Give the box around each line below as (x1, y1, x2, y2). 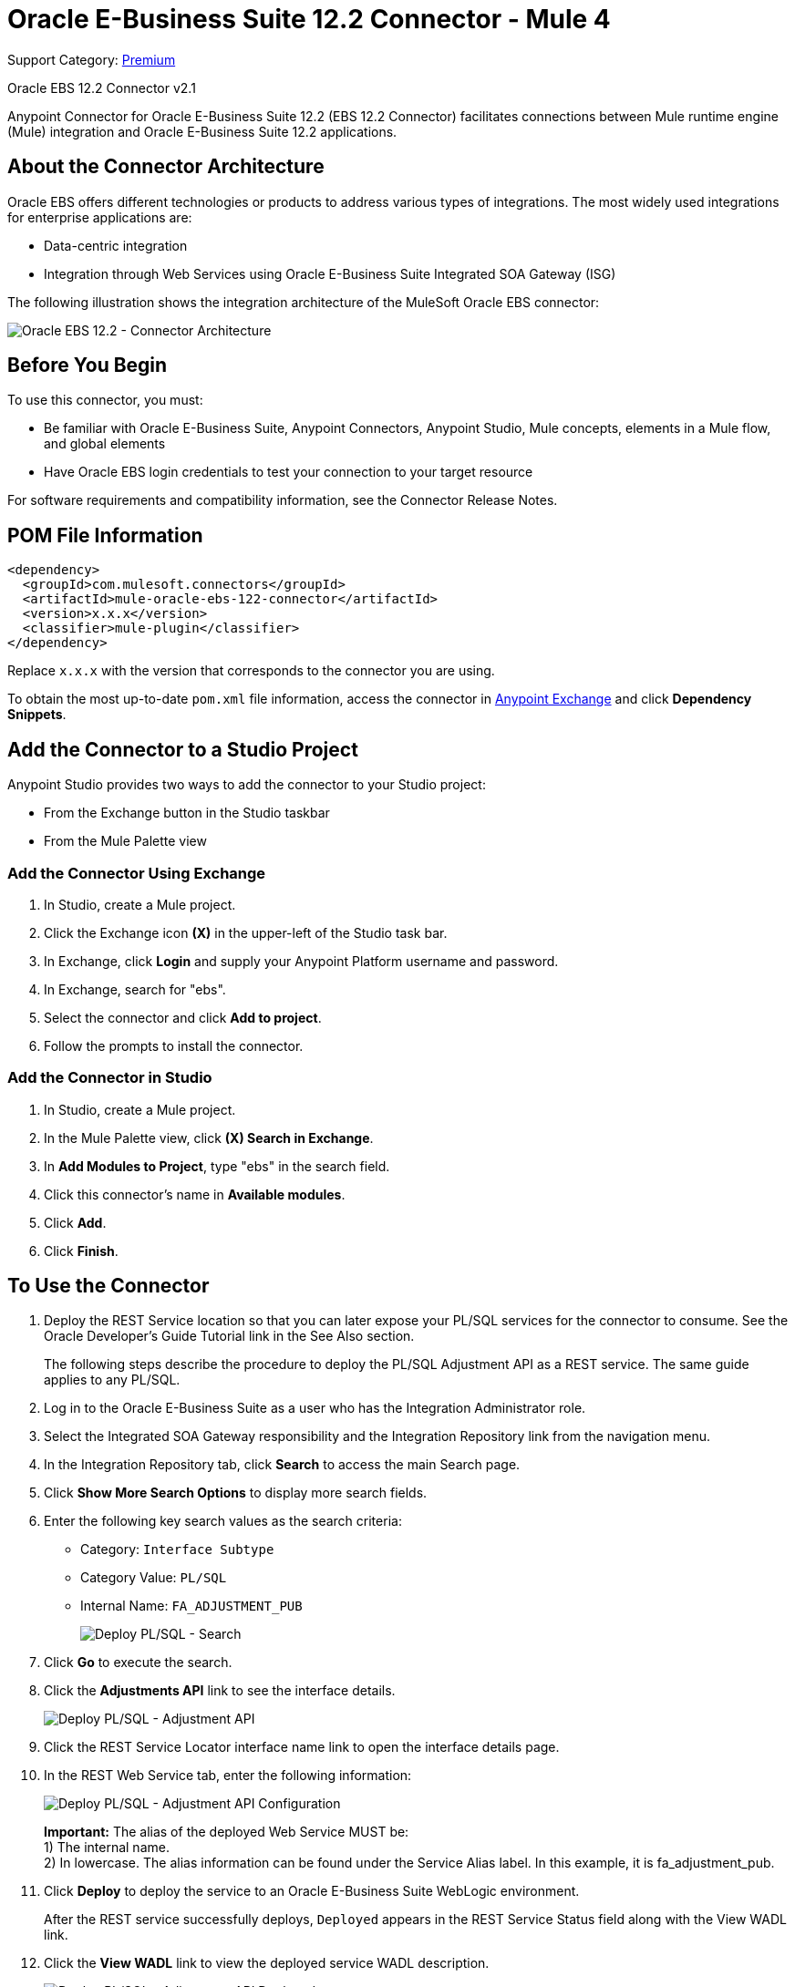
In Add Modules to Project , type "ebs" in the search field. (44, 1158, 390, 1174)
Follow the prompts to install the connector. (44, 1037, 304, 1054)
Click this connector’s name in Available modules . (44, 1186, 346, 1202)
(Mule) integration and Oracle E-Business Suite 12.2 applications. (7, 123, 397, 139)
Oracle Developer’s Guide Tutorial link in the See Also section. (44, 1328, 415, 1344)
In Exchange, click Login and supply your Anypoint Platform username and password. (44, 952, 559, 969)
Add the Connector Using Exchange (7, 863, 266, 882)
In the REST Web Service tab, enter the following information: (44, 1767, 412, 1784)
